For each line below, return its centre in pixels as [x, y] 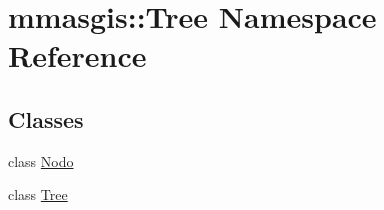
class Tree [38, 194]
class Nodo [41, 160]
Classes [46, 118]
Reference [77, 55]
